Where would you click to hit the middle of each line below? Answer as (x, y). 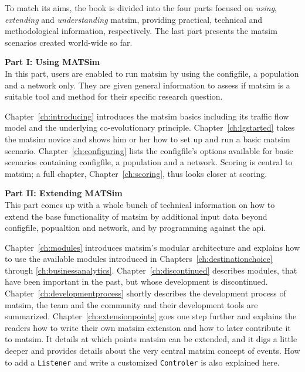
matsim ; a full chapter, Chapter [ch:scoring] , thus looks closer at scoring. (136, 173)
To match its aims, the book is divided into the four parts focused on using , (141, 8)
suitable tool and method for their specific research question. (114, 96)
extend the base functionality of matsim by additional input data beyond (136, 216)
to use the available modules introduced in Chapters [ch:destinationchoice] (139, 259)
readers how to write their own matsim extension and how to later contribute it (148, 327)
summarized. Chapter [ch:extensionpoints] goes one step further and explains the (151, 316)
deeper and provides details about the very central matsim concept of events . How (152, 351)
